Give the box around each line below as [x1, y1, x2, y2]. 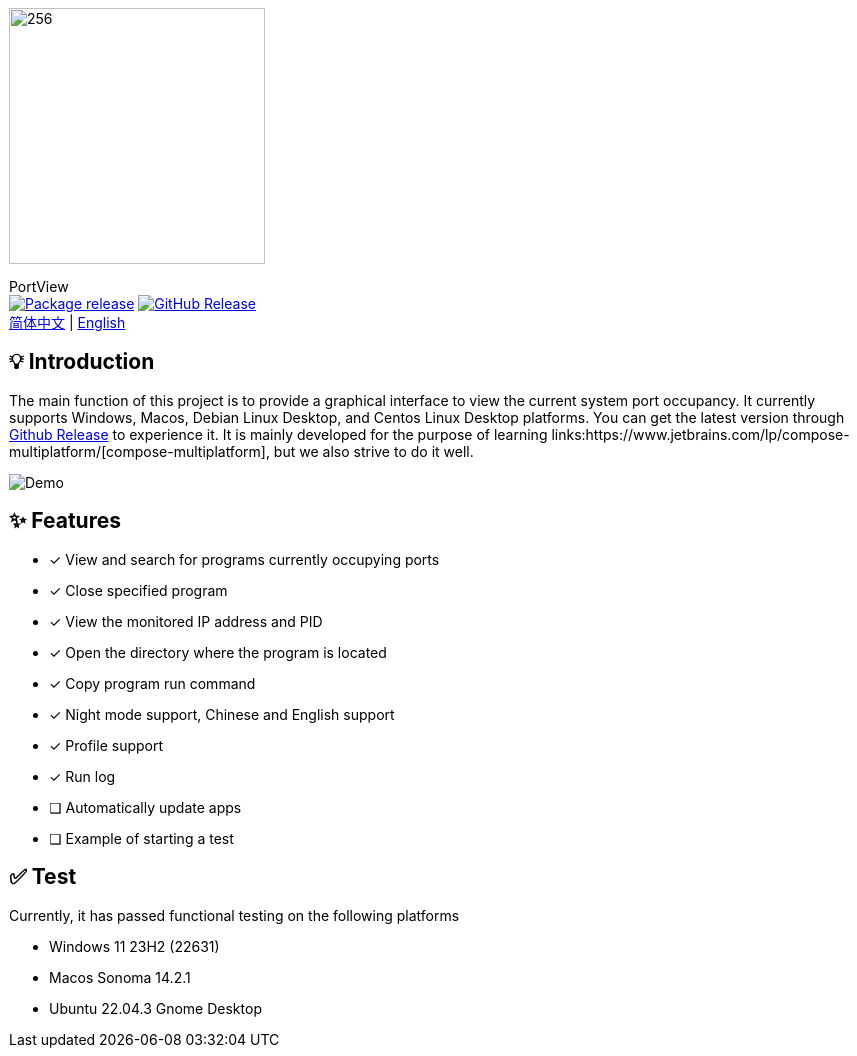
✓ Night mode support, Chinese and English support [49, 705, 395, 723]
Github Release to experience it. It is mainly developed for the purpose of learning [9, 425, 548, 443]
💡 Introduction [9, 349, 155, 375]
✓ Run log [49, 767, 116, 785]
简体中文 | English [9, 314, 126, 331]
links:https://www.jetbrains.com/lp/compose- [551, 425, 850, 443]
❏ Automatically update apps [49, 798, 242, 816]
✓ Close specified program [49, 581, 228, 599]
